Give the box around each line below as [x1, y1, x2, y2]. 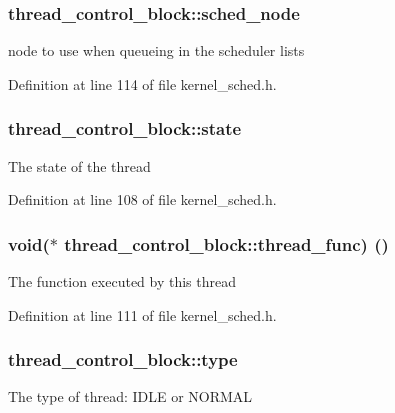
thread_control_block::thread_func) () [64, 231, 389, 256]
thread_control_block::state [8, 116, 242, 141]
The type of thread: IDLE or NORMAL [8, 386, 253, 407]
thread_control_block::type [8, 347, 238, 372]
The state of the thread [8, 155, 151, 176]
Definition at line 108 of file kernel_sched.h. [8, 189, 277, 210]
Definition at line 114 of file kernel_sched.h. [8, 73, 277, 94]
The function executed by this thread [8, 271, 237, 292]
